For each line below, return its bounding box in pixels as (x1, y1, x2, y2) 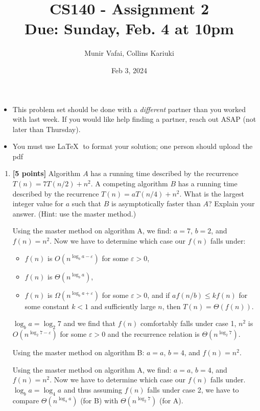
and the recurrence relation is (107, 329, 200, 339)
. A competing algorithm (90, 178, 168, 189)
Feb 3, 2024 (111, 64, 148, 75)
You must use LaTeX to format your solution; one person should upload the (12, 141, 253, 152)
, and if (147, 289, 170, 300)
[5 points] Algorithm (12, 168, 81, 179)
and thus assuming (63, 384, 123, 395)
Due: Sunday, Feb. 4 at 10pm (25, 18, 234, 39)
